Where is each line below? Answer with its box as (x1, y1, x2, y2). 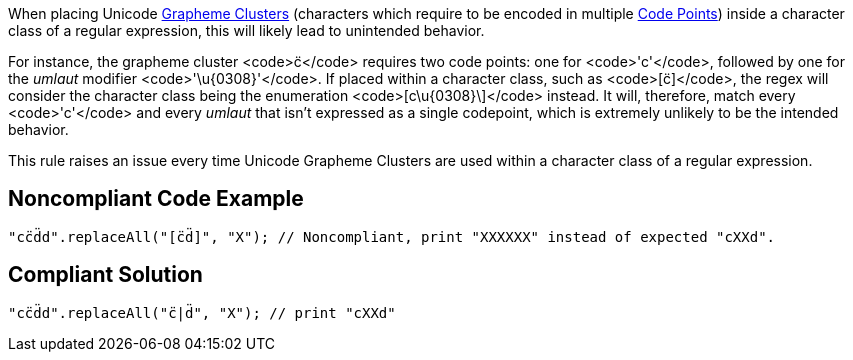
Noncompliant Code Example (8, 186, 304, 212)
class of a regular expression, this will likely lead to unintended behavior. (8, 22, 485, 39)
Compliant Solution (8, 262, 203, 288)
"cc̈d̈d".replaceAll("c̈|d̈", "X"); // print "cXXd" (8, 304, 396, 321)
